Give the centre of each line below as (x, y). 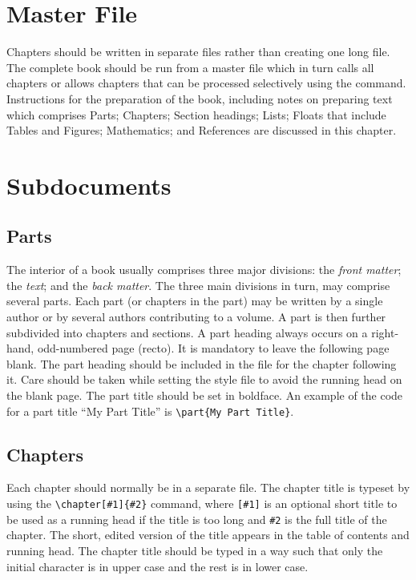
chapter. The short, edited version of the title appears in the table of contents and (208, 535)
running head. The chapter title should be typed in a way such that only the (195, 550)
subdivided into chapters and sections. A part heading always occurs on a (187, 332)
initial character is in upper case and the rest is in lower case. (158, 566)
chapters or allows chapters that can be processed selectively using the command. (206, 83)
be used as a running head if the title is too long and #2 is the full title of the (197, 519)
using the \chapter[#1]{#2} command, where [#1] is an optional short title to (202, 503)
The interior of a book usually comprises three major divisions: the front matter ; (204, 270)
